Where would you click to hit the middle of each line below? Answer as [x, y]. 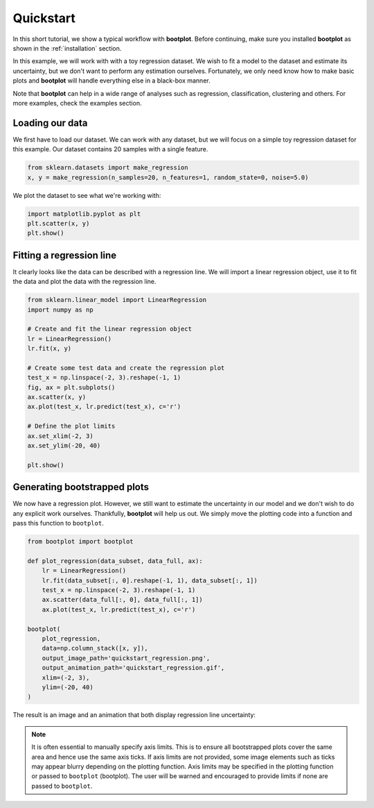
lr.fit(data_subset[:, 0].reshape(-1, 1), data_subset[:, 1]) [150, 580]
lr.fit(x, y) [50, 348]
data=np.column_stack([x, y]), [95, 648]
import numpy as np [60, 310]
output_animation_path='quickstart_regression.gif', [133, 668]
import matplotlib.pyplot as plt [84, 214]
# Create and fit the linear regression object [109, 329]
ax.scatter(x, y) [57, 397]
